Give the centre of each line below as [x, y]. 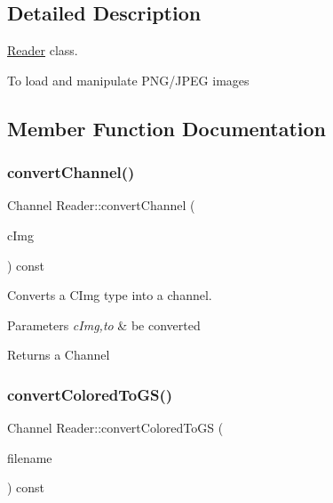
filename [30, 457]
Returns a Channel [59, 355]
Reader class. [43, 50]
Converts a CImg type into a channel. [110, 295]
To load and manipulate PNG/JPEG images [128, 80]
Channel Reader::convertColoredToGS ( [115, 428]
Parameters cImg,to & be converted [104, 325]
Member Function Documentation [167, 128]
